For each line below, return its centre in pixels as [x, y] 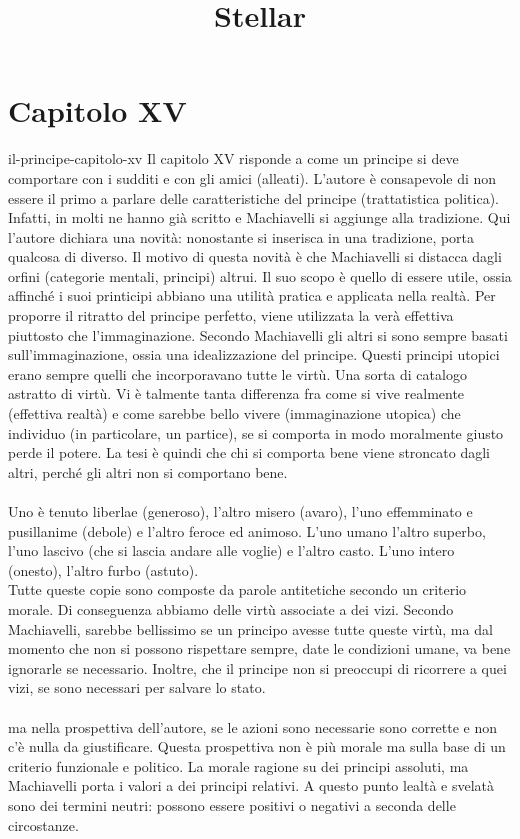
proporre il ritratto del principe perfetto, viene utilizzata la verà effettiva [231, 315]
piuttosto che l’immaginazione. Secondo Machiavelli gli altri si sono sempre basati [258, 334]
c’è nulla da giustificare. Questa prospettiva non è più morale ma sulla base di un [257, 746]
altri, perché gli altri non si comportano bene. [148, 471]
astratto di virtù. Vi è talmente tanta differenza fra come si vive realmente [236, 393]
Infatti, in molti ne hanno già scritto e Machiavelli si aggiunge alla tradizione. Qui [259, 217]
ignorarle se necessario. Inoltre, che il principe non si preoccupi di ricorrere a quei [257, 667]
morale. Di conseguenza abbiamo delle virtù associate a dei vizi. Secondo [231, 608]
